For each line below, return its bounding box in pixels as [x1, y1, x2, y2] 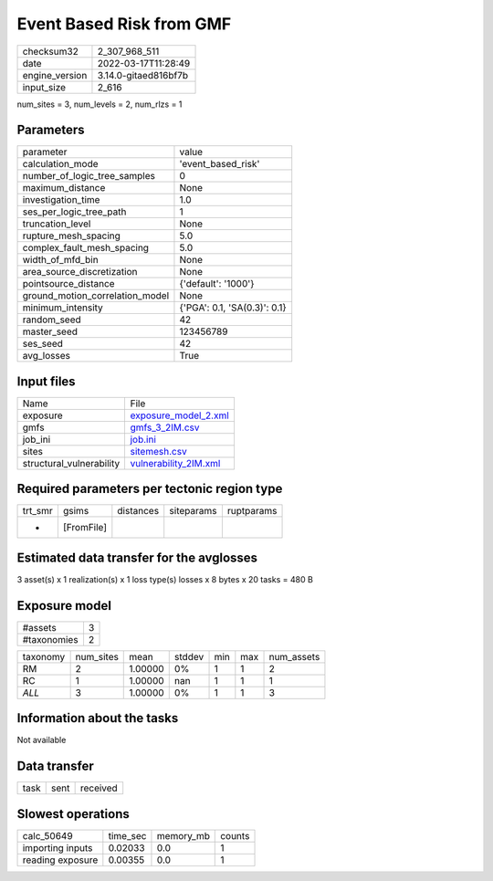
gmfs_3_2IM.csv [130, 421, 200, 434]
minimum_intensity [22, 301, 104, 314]
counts [220, 829, 250, 842]
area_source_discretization [22, 266, 138, 278]
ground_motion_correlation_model [22, 289, 170, 302]
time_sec [108, 829, 147, 842]
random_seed [22, 313, 81, 326]
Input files [16, 373, 77, 389]
